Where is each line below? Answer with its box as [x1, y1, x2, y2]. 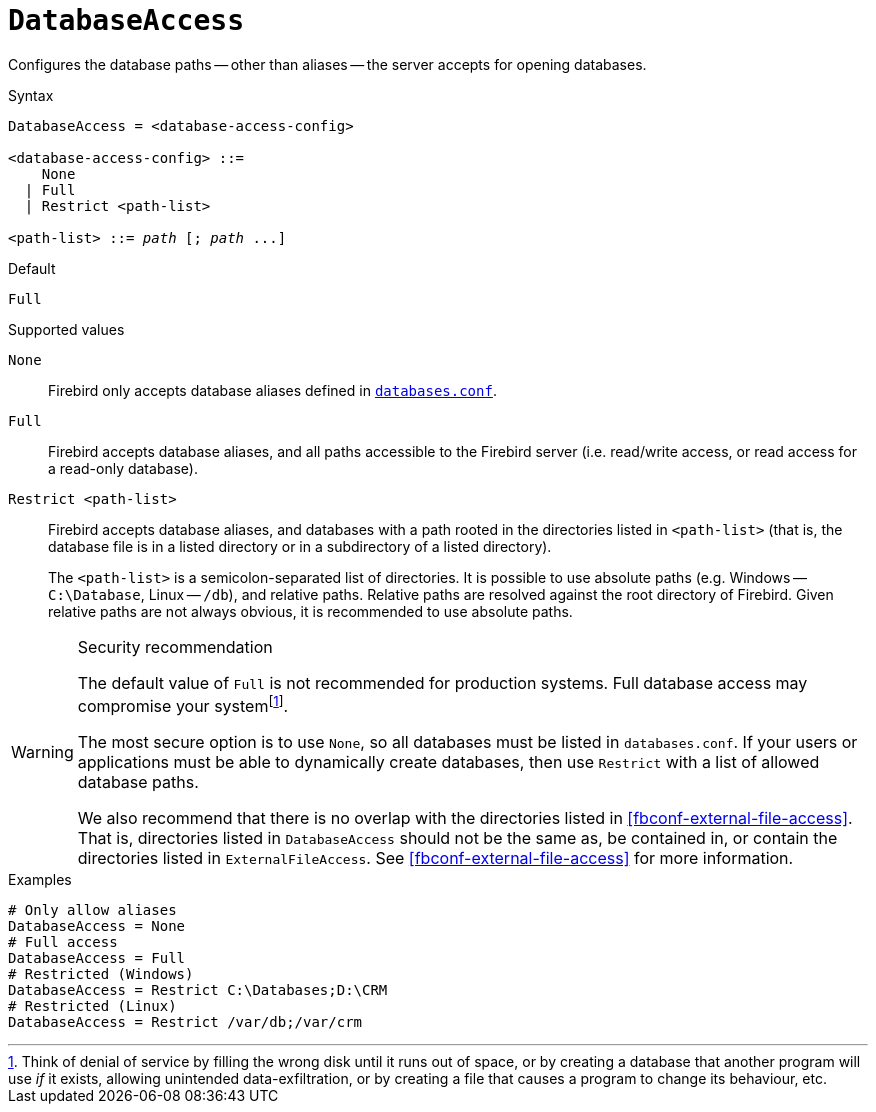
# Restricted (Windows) [8, 966, 194, 983]
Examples [8, 871, 72, 889]
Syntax [8, 86, 54, 104]
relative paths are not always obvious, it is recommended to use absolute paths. [48, 602, 573, 620]
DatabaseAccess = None [8, 918, 186, 935]
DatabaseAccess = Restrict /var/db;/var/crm [8, 1014, 363, 1031]
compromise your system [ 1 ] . [77, 692, 289, 717]
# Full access [8, 934, 118, 951]
